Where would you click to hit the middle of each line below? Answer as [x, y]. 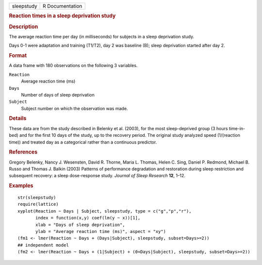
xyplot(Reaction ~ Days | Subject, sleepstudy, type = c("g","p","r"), [105, 211]
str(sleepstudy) [37, 198]
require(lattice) [38, 204]
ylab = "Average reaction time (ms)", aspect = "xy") [101, 231]
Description [24, 27]
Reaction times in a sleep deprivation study [62, 16]
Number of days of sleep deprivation [58, 95]
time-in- [237, 128]
